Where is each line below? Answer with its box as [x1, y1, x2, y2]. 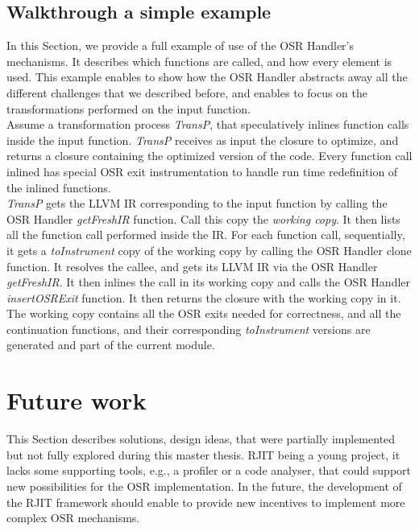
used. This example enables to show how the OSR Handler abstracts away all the [6, 68, 408, 85]
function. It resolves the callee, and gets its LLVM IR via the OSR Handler [6, 257, 378, 274]
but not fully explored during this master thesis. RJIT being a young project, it [6, 446, 400, 463]
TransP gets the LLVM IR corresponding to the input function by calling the [6, 195, 388, 212]
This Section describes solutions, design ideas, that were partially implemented [6, 430, 396, 447]
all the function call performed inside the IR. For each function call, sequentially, [6, 226, 405, 243]
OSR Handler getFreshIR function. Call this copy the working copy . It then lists [6, 210, 400, 227]
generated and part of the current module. [6, 336, 215, 353]
